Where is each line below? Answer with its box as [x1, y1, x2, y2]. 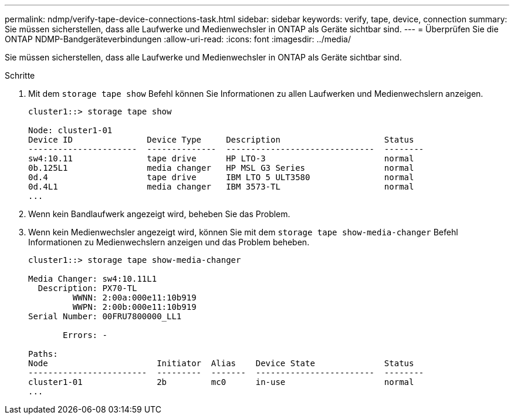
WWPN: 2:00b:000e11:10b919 [72, 302, 197, 312]
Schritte [5, 70, 35, 80]
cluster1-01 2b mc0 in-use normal [28, 377, 414, 387]
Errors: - [63, 330, 107, 340]
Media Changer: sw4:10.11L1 [28, 274, 157, 283]
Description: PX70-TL [38, 283, 137, 293]
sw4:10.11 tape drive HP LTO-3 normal [28, 154, 414, 163]
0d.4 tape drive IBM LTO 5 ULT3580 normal [28, 173, 414, 182]
